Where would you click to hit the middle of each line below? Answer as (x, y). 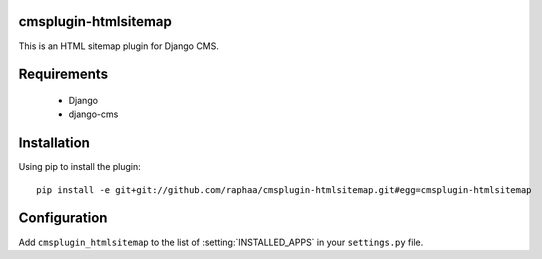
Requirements (63, 74)
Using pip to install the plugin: (80, 167)
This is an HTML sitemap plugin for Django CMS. (119, 46)
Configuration (63, 218)
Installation (54, 143)
